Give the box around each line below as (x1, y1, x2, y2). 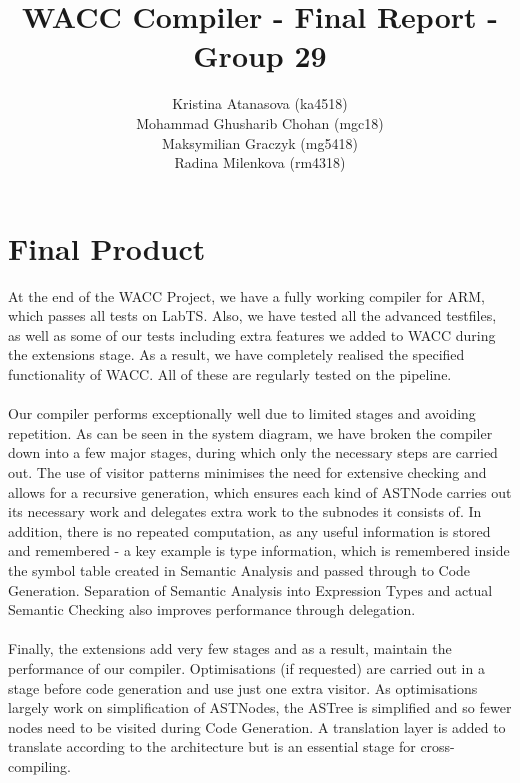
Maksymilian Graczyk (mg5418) (162, 132, 358, 153)
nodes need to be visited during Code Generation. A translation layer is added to (8, 716, 506, 737)
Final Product (8, 227, 206, 268)
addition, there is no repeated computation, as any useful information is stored (8, 520, 491, 541)
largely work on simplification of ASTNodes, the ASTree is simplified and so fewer (8, 697, 512, 718)
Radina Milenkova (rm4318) (174, 152, 346, 173)
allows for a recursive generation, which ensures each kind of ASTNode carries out (8, 481, 512, 502)
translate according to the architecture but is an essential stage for (8, 736, 416, 757)
